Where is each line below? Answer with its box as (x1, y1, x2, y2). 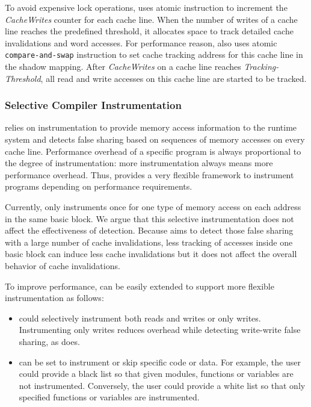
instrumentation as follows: (5, 291, 104, 304)
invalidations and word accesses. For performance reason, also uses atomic (5, 36, 277, 49)
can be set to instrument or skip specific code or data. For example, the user (19, 355, 301, 368)
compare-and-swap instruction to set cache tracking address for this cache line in (5, 48, 303, 61)
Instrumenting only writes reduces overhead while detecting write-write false (19, 323, 301, 336)
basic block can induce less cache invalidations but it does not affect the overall (5, 247, 297, 260)
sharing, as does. (19, 335, 80, 347)
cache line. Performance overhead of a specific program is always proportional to (5, 144, 301, 157)
